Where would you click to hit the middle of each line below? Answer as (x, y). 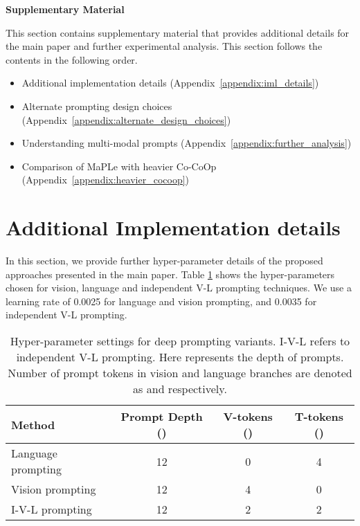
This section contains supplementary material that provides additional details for (178, 32)
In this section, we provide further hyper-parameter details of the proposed (164, 261)
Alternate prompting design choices (97, 106)
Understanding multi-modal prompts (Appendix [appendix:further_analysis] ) (187, 143)
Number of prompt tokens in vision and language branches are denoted (180, 373)
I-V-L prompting (52, 509)
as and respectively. (180, 389)
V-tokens (248, 417)
